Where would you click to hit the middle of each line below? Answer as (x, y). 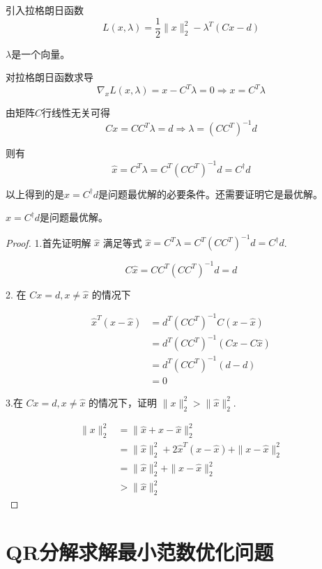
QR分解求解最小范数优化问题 (140, 552)
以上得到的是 (35, 194)
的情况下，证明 (123, 402)
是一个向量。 (41, 53)
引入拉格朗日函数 (45, 10)
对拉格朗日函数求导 (49, 77)
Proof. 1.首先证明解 (48, 242)
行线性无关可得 (76, 113)
